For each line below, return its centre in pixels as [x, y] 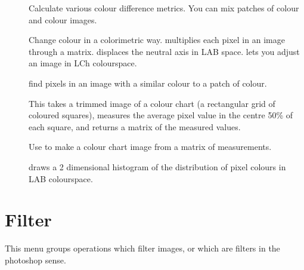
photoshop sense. [35, 260]
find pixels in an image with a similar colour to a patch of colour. [148, 83]
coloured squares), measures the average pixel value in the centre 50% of [161, 115]
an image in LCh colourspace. [83, 63]
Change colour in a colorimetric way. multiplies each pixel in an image [157, 40]
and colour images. [63, 19]
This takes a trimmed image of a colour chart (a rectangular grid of [152, 103]
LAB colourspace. [61, 178]
